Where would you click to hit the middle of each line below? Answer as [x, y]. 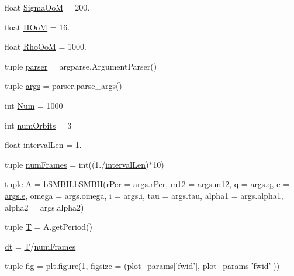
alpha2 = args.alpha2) [44, 207]
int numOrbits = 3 [38, 125]
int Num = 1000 [34, 105]
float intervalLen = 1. [43, 145]
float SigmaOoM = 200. [47, 7]
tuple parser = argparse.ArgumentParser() [81, 66]
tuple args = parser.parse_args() [63, 86]
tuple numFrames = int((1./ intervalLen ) [77, 164]
